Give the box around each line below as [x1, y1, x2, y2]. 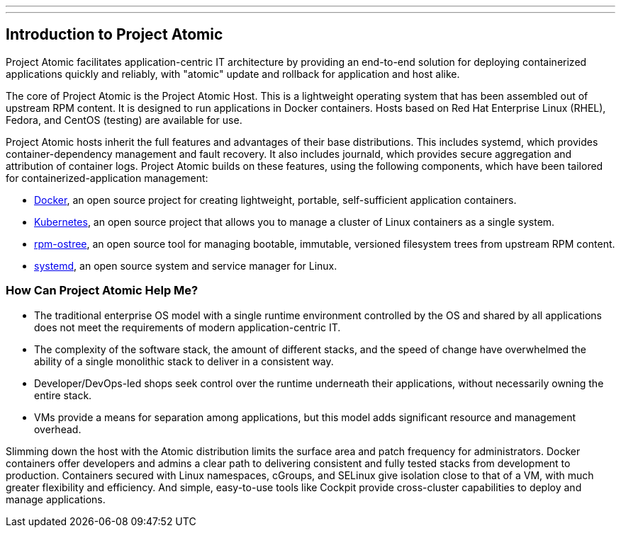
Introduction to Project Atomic [6, 25, 223, 44]
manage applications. [6, 493, 106, 505]
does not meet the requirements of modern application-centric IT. [34, 321, 341, 333]
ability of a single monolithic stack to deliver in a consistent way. [34, 355, 334, 367]
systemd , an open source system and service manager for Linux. [34, 259, 337, 272]
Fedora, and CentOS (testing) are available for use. [6, 113, 242, 126]
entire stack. [34, 389, 92, 401]
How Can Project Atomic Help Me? [6, 283, 198, 298]
